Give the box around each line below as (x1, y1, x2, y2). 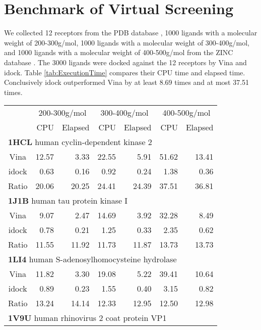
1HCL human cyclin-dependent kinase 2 (8, 136, 152, 148)
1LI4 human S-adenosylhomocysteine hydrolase (8, 253, 177, 265)
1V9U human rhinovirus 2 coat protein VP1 (8, 312, 167, 324)
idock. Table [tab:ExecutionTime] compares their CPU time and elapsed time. (4, 67, 245, 77)
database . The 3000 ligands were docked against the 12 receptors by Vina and (4, 57, 247, 67)
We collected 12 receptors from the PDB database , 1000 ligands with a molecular (4, 27, 257, 38)
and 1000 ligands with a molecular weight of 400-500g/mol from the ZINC (4, 47, 233, 58)
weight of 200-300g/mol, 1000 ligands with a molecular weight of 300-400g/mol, (4, 37, 249, 48)
